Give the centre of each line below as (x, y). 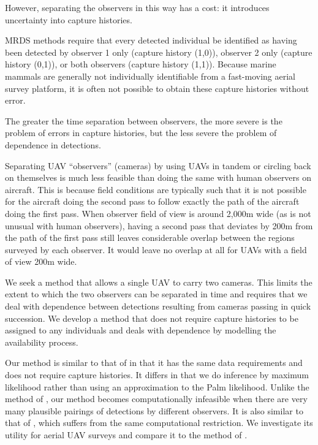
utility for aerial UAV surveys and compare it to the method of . (126, 435)
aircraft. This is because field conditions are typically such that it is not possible (156, 189)
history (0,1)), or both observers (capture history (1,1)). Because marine (141, 64)
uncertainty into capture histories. (69, 19)
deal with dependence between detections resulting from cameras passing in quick (158, 306)
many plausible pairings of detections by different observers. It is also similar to (154, 410)
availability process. (42, 342)
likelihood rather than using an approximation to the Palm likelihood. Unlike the (157, 386)
